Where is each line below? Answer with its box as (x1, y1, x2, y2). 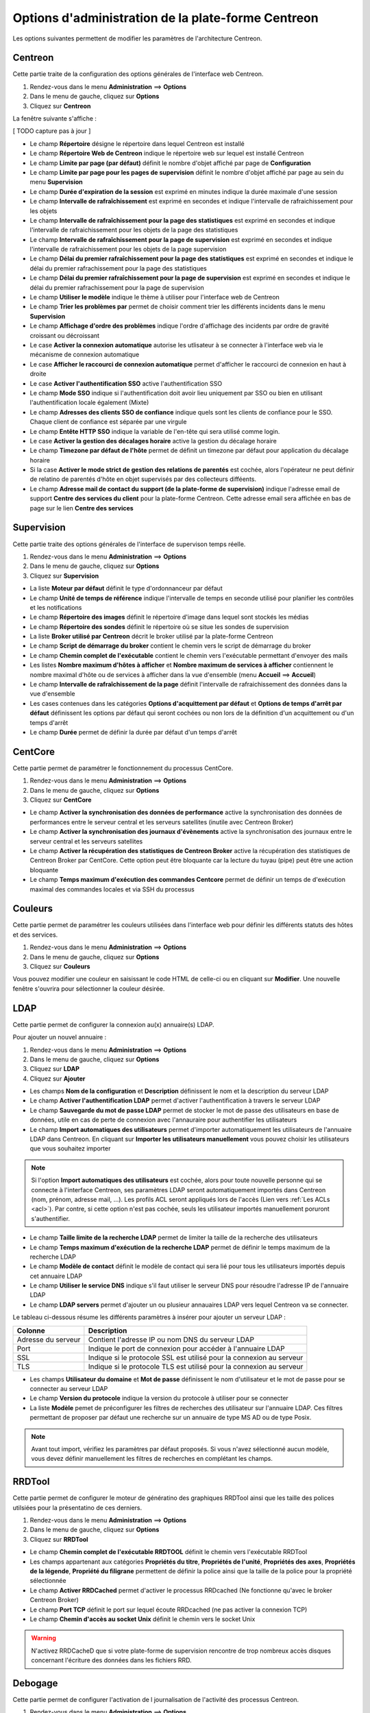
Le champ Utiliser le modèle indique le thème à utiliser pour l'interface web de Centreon (29, 293, 280, 301)
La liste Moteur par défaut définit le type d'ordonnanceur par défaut (29, 584, 223, 593)
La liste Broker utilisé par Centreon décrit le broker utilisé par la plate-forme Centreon (29, 632, 273, 641)
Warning (31, 1634, 56, 1642)
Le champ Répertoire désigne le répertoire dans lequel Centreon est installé (29, 139, 245, 147)
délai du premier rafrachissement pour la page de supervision (29, 283, 205, 291)
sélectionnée (29, 1577, 66, 1585)
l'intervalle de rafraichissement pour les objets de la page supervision (29, 245, 227, 254)
